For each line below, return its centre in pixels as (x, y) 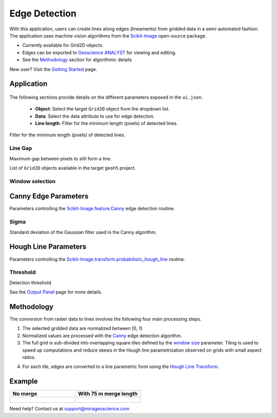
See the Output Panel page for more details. (56, 292)
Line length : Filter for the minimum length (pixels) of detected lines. (106, 123)
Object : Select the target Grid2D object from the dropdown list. (103, 109)
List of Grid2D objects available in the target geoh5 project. (73, 168)
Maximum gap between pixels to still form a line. (61, 158)
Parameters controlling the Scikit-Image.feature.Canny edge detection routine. (92, 209)
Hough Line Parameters (48, 247)
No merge (25, 394)
